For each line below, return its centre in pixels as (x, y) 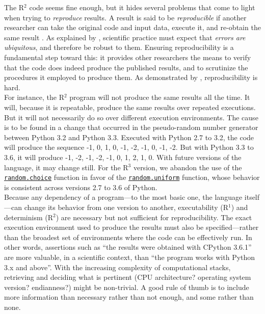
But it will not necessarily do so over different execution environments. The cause (131, 117)
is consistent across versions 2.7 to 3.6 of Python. (81, 187)
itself (252, 197)
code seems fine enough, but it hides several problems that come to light (142, 7)
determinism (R (29, 217)
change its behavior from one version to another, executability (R (126, 207)
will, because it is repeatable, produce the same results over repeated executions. (130, 107)
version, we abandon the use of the (188, 167)
